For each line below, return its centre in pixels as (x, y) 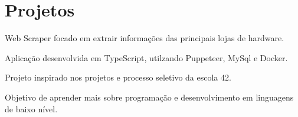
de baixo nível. (31, 108)
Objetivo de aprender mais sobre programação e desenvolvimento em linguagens (149, 97)
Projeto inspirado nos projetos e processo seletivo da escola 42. (118, 77)
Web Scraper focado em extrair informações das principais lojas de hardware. (145, 38)
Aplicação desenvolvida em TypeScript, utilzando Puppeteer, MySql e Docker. (146, 57)
